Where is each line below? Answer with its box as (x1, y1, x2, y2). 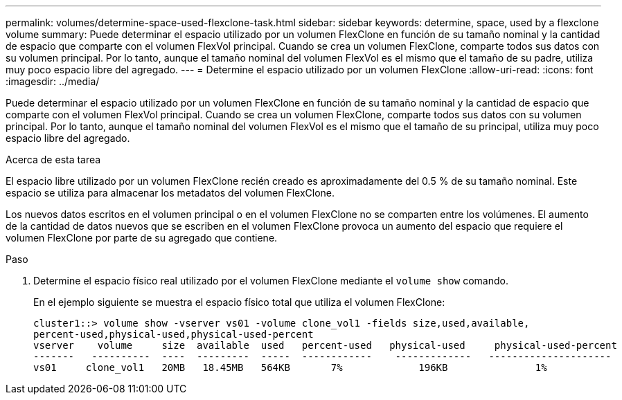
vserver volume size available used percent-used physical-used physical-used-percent (33, 340, 617, 351)
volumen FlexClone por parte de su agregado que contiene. (6, 232, 278, 244)
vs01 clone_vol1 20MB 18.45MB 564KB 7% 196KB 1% (33, 362, 547, 373)
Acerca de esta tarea (6, 154, 101, 165)
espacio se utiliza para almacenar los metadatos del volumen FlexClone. (6, 187, 335, 199)
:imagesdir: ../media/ (6, 75, 100, 87)
